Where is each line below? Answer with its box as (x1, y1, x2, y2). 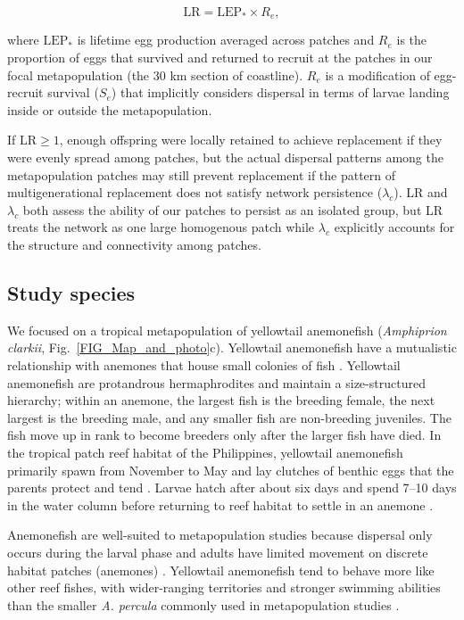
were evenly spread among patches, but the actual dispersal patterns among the (7, 148, 443, 167)
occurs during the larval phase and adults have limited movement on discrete (7, 542, 428, 561)
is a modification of (325, 65, 430, 84)
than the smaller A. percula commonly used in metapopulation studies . (7, 595, 400, 614)
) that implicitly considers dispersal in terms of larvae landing (111, 83, 450, 102)
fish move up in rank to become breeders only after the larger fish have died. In (7, 426, 442, 444)
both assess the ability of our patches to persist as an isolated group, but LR (22, 200, 443, 219)
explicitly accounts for (334, 218, 455, 236)
